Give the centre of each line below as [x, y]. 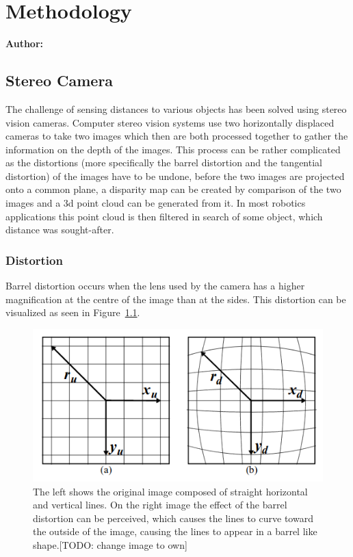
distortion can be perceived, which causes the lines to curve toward [173, 518]
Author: [25, 43]
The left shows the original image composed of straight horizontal [170, 491]
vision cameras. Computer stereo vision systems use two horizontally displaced [170, 122]
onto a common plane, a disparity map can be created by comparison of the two [173, 189]
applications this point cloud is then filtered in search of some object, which [164, 216]
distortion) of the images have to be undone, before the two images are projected [175, 176]
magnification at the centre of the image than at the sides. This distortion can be [176, 299]
